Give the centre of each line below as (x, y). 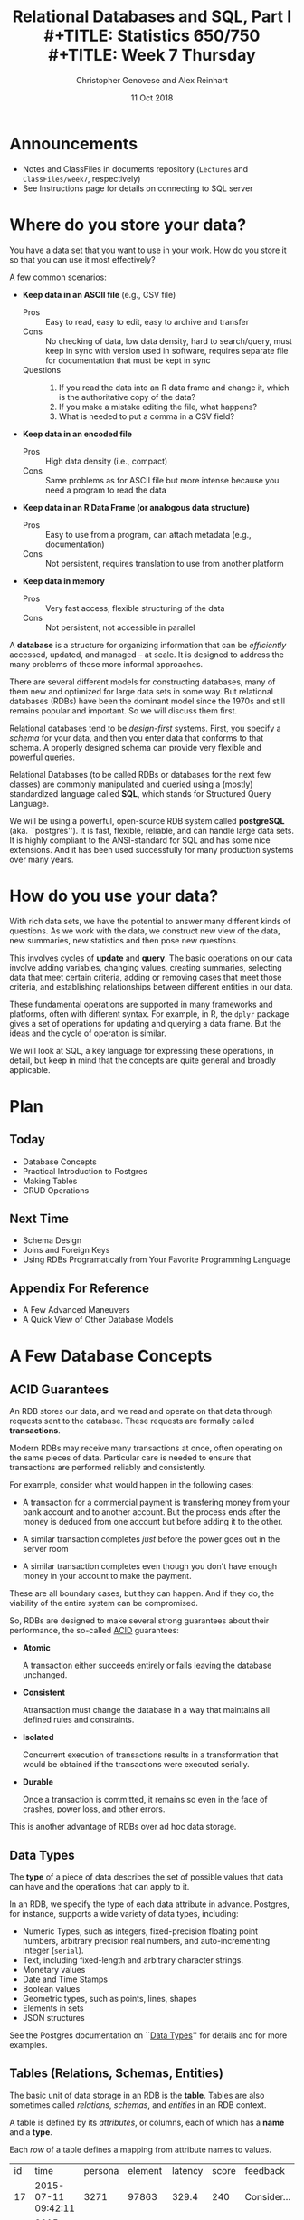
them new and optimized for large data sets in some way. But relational (142, 691)
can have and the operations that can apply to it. (100, 1886)
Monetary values (54, 1970)
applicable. (30, 1069)
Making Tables (50, 1181)
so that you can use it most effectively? (82, 259)
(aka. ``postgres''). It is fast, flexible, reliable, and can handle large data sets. (152, 830)
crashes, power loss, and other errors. (94, 1809)
